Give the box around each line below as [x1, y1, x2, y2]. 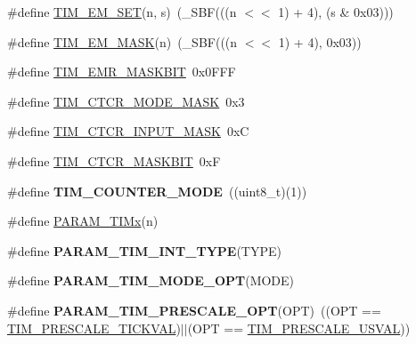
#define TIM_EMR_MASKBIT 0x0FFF [7, 62, 236, 81]
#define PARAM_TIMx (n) [7, 212, 159, 230]
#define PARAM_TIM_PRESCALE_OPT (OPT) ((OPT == [7, 300, 381, 319]
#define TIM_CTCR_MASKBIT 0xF [7, 151, 221, 170]
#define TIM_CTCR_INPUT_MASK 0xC [7, 122, 249, 140]
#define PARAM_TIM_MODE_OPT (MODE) [7, 271, 295, 290]
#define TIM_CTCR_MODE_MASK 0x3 [7, 92, 245, 110]
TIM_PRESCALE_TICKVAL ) [7, 318, 181, 337]
